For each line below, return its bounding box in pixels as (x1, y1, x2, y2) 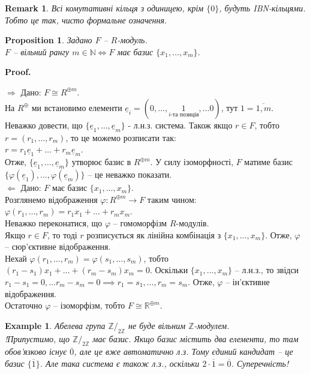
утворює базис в (71, 155, 131, 168)
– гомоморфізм (113, 216, 167, 229)
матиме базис (244, 155, 293, 168)
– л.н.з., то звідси (234, 264, 299, 276)
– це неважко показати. (88, 168, 172, 181)
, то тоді (47, 228, 77, 241)
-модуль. (117, 34, 148, 46)
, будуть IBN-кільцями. (219, 2, 306, 14)
